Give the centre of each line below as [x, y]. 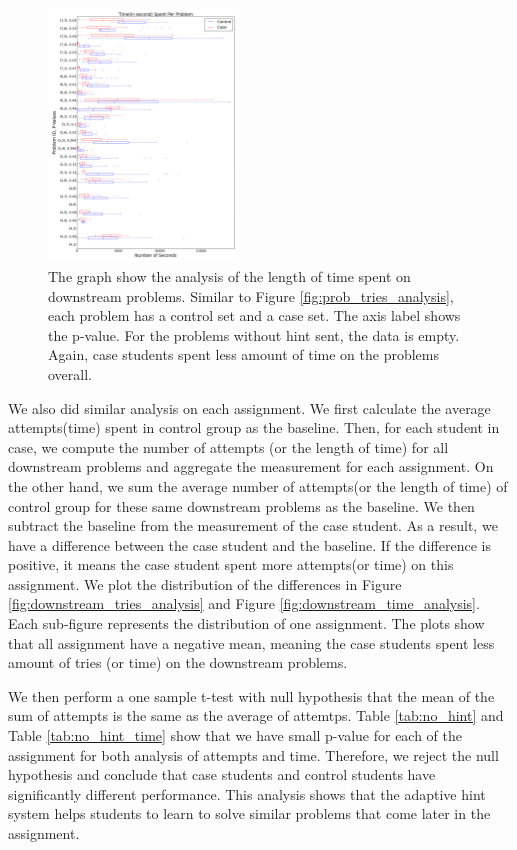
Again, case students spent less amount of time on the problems [243, 354]
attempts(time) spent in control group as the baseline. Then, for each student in [254, 427]
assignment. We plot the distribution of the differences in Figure [205, 583]
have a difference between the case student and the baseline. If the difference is [249, 544]
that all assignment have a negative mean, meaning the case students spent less [251, 642]
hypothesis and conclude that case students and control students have [222, 774]
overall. [70, 373]
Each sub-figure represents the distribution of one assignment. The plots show [246, 623]
